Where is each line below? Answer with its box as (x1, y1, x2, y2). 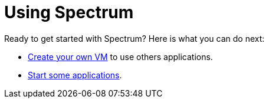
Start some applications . (28, 69, 122, 80)
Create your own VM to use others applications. (28, 51, 213, 62)
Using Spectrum (4, 2, 134, 22)
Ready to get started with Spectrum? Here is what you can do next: (4, 33, 265, 44)
